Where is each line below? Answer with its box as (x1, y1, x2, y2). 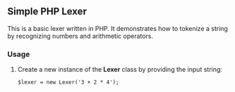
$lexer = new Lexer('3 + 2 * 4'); (17, 79, 119, 86)
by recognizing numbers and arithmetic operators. (7, 32, 154, 40)
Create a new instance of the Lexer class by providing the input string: (17, 65, 222, 74)
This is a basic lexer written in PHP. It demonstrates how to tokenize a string (7, 24, 228, 32)
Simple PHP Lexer (7, 6, 87, 18)
